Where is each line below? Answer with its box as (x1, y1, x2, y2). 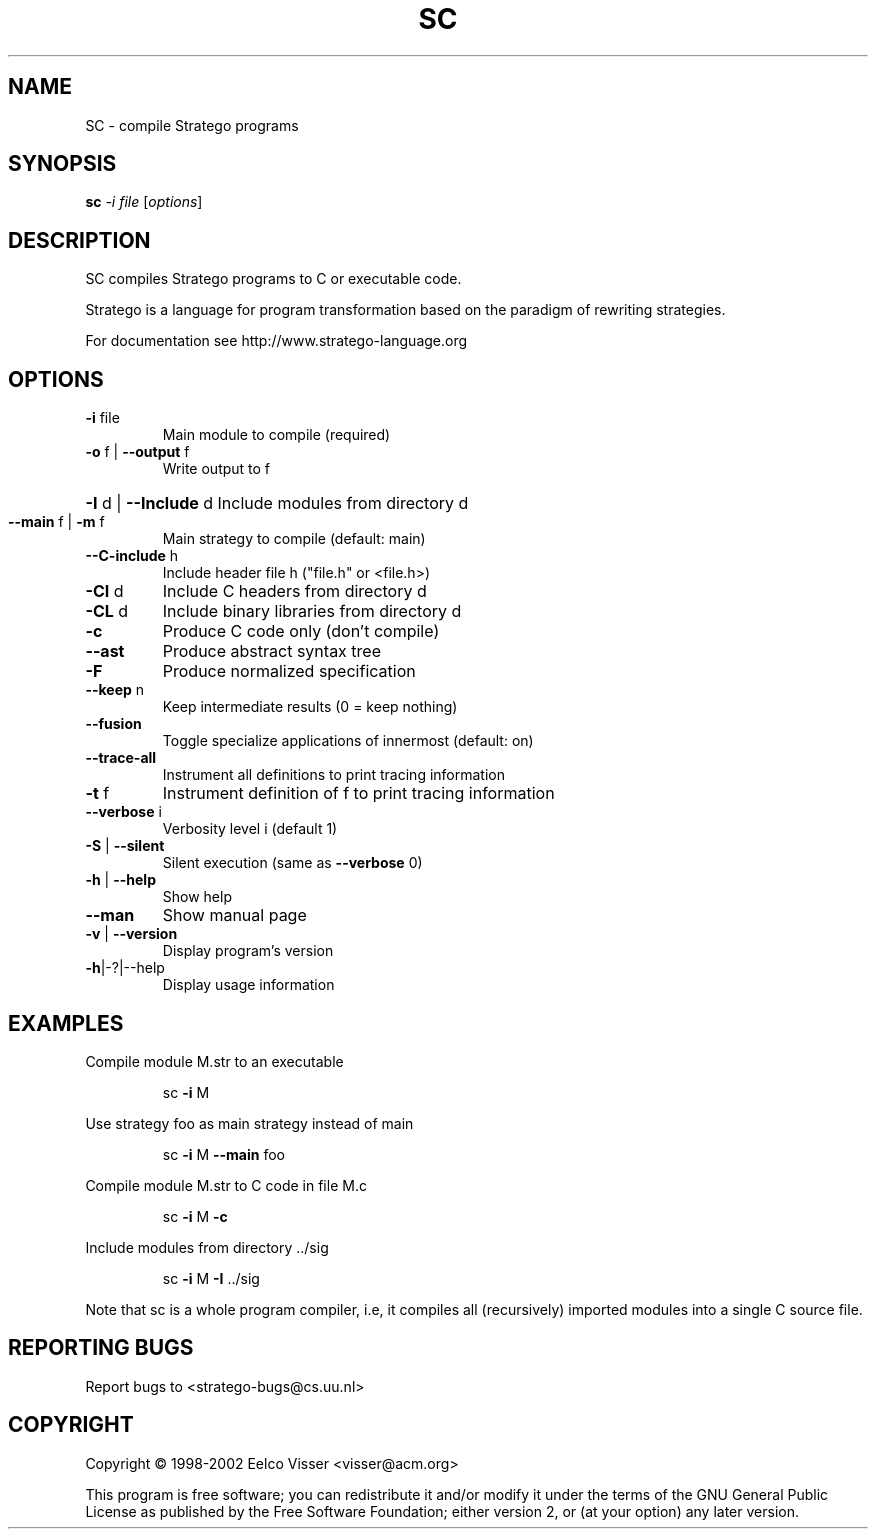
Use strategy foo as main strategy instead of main (85, 1114, 414, 1132)
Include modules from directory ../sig (85, 1238, 329, 1256)
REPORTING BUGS (8, 1335, 194, 1361)
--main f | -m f (8, 513, 105, 531)
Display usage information (162, 976, 335, 994)
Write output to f (162, 460, 271, 478)
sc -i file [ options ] (85, 193, 203, 211)
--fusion (85, 715, 142, 733)
